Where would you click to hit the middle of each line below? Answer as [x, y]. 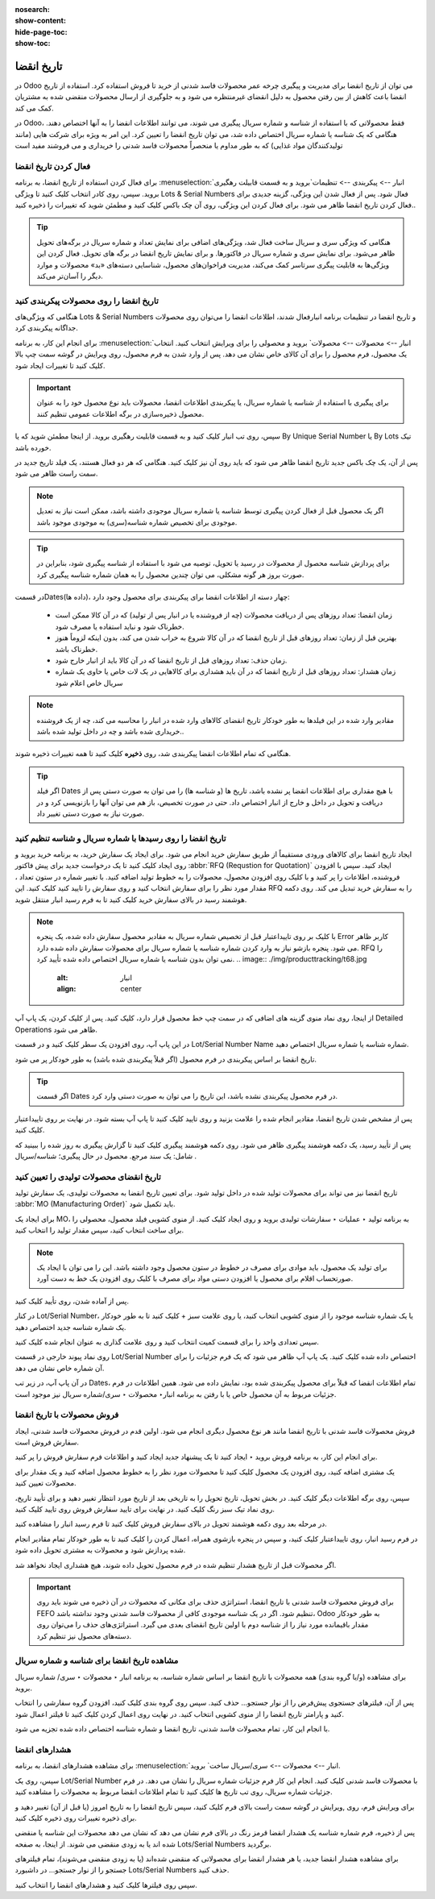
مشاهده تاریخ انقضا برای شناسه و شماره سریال [97, 1660]
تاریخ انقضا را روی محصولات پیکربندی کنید [87, 301]
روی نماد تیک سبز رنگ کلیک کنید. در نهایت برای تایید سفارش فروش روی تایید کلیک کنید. [145, 1509]
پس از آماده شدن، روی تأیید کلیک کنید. [72, 1301]
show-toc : [33, 44]
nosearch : [32, 9]
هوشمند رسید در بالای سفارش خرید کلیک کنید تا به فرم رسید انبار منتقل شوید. [131, 900]
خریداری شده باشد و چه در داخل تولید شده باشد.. [110, 731]
